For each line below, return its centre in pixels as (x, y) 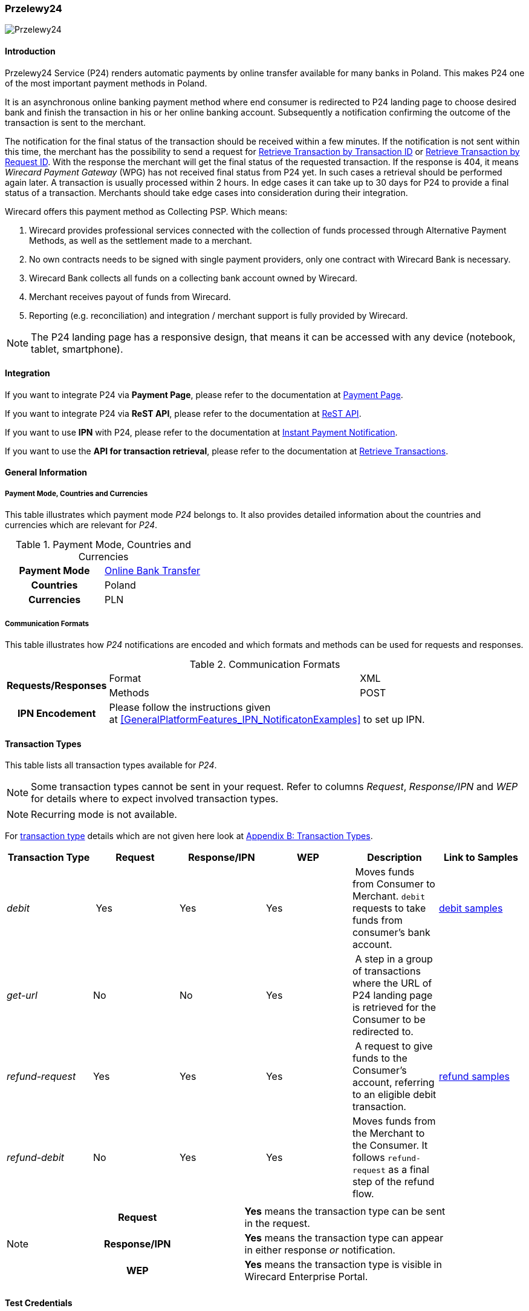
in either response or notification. (320, 1250)
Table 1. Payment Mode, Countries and (104, 545)
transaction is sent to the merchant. (76, 122)
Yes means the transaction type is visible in (343, 1265)
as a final (409, 1170)
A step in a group (394, 959)
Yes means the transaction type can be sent (345, 1211)
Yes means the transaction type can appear (344, 1238)
